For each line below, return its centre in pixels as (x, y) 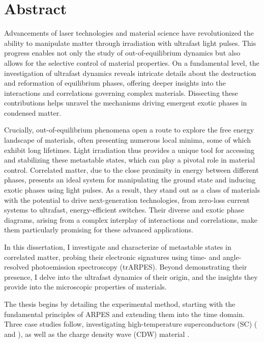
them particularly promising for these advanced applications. (99, 230)
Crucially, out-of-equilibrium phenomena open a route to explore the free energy (129, 130)
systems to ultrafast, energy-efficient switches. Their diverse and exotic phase (124, 210)
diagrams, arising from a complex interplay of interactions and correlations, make (131, 219)
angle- (232, 257)
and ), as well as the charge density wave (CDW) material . (97, 334)
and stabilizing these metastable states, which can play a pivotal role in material (130, 160)
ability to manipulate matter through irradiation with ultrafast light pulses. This (130, 43)
